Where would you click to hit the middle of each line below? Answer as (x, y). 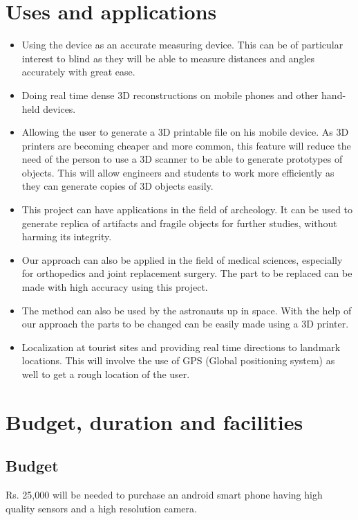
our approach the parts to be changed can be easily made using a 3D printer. (185, 324)
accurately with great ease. (78, 72)
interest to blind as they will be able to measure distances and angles (168, 58)
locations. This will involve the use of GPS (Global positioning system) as (178, 360)
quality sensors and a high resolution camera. (101, 508)
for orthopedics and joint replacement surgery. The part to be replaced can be (187, 273)
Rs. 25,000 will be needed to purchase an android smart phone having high (164, 495)
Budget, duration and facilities (154, 421)
